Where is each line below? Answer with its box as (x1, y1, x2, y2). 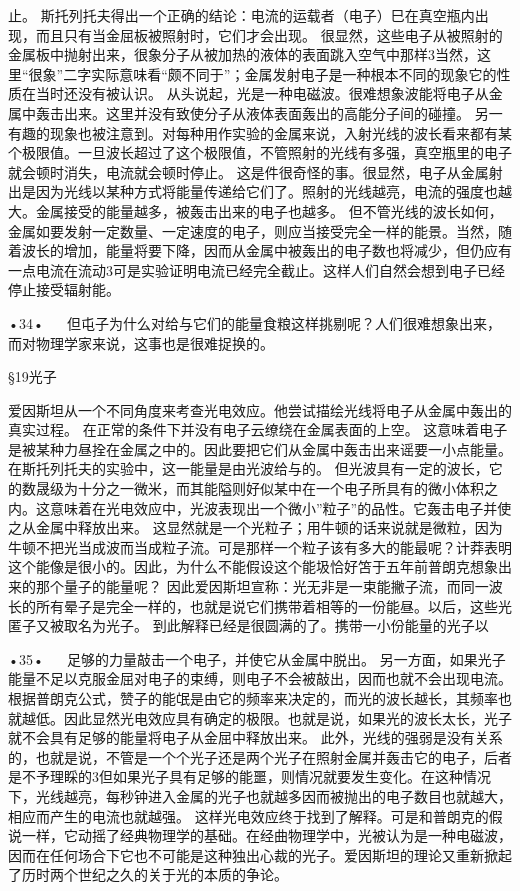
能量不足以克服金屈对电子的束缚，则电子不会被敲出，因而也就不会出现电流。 (8, 668, 512, 689)
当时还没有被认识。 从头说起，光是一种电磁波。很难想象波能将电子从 (35, 83, 489, 104)
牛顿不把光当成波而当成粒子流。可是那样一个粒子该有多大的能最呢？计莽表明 (8, 536, 512, 557)
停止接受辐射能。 (8, 279, 120, 300)
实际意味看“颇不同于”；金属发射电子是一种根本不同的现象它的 (91, 63, 497, 84)
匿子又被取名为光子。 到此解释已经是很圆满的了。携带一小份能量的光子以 (8, 615, 489, 636)
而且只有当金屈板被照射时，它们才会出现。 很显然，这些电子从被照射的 (35, 24, 503, 45)
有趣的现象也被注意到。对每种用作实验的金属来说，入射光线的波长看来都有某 (8, 122, 512, 143)
